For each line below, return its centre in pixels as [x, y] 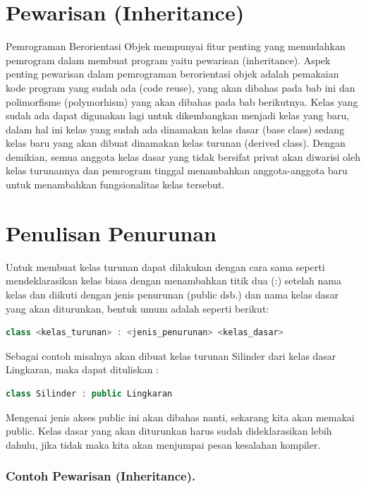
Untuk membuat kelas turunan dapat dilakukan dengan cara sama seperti [165, 266]
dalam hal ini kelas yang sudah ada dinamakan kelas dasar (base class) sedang [175, 129]
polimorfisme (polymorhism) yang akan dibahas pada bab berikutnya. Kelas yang [182, 101]
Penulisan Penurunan [111, 233]
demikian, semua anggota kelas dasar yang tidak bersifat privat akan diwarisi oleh [183, 156]
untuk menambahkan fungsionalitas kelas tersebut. [115, 185]
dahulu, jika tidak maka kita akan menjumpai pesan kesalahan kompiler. [163, 444]
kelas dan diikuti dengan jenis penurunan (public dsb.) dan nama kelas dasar [172, 294]
